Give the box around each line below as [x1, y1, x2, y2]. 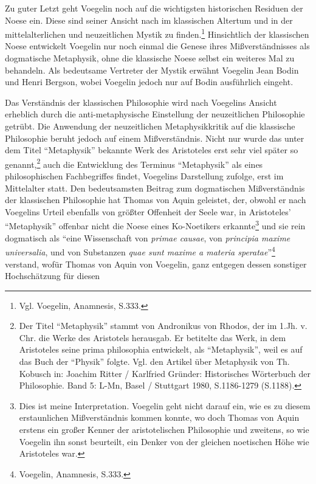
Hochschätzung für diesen [5, 269, 100, 282]
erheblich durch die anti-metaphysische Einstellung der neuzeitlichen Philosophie [5, 108, 305, 120]
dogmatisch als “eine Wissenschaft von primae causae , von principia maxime [5, 231, 290, 244]
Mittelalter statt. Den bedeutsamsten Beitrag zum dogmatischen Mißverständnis [5, 181, 305, 194]
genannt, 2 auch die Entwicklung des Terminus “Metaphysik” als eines [5, 156, 263, 170]
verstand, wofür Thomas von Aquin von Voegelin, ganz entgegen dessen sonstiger [5, 257, 307, 270]
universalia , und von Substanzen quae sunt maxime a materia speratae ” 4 [5, 244, 275, 258]
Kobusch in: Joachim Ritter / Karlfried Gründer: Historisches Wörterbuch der [19, 367, 311, 379]
